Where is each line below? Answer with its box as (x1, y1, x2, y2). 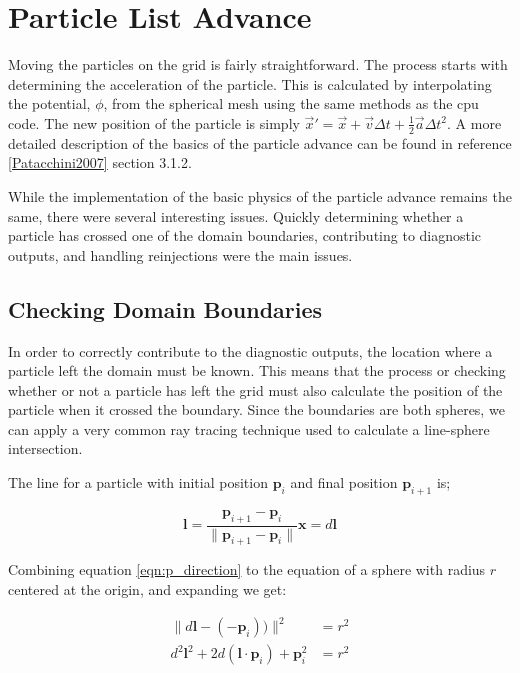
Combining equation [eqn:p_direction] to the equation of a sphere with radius (8, 559, 486, 580)
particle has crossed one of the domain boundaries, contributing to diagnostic (8, 225, 482, 246)
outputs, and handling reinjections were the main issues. (8, 244, 353, 265)
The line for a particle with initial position (8, 472, 268, 493)
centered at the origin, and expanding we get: (8, 579, 287, 600)
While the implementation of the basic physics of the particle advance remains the (8, 185, 512, 206)
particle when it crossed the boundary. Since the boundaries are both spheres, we (8, 399, 505, 420)
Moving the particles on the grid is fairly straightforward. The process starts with (8, 54, 508, 75)
